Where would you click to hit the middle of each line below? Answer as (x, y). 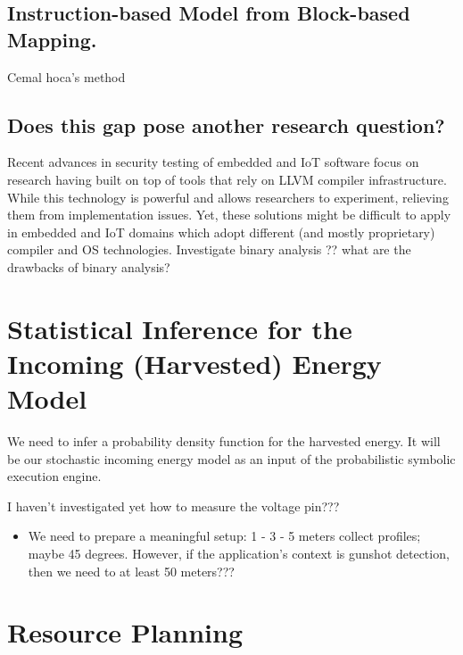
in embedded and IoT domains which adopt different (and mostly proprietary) (221, 232)
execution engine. (54, 476)
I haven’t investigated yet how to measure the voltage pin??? (174, 506)
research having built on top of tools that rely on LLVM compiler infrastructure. (227, 179)
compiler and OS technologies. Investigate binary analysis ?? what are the (209, 249)
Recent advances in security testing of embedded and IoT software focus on (213, 162)
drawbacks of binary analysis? (89, 266)
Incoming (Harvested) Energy (194, 363)
